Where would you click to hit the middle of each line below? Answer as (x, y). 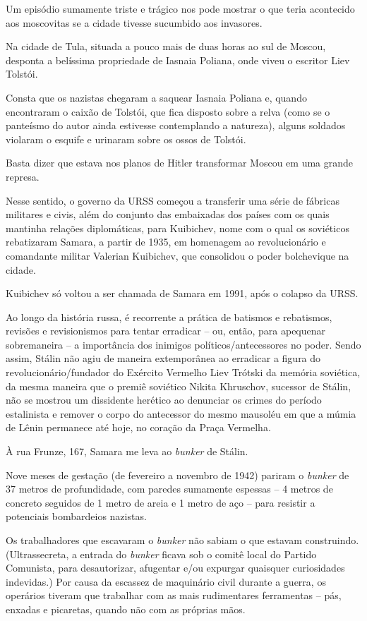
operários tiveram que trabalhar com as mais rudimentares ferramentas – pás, (174, 595)
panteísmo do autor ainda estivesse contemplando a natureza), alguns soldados (176, 125)
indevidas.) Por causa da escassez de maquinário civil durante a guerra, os (166, 581)
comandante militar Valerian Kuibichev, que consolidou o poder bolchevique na (178, 255)
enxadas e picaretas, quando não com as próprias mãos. (126, 609)
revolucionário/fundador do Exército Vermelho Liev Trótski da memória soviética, (183, 372)
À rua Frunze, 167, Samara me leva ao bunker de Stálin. (127, 451)
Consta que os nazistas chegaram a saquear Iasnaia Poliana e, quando (156, 97)
